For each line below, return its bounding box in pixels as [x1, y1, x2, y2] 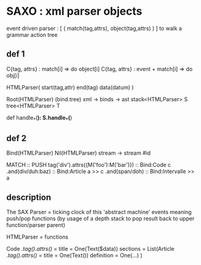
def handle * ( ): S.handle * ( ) [6, 113, 72, 123]
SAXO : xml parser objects [6, 4, 142, 18]
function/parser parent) [6, 221, 65, 229]
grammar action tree [6, 31, 58, 38]
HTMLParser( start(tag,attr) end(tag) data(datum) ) [6, 83, 134, 91]
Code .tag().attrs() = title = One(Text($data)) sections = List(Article [6, 245, 175, 253]
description [6, 192, 51, 202]
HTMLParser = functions [6, 233, 68, 240]
